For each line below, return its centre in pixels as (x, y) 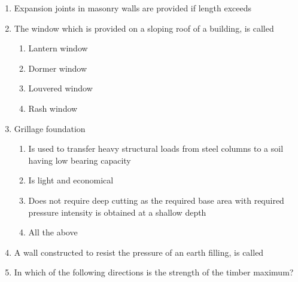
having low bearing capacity (80, 160)
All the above (53, 232)
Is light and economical (71, 180)
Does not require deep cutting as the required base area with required (156, 200)
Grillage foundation (50, 128)
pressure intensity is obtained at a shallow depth (117, 212)
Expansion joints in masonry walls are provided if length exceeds (133, 8)
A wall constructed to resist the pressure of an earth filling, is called (139, 252)
